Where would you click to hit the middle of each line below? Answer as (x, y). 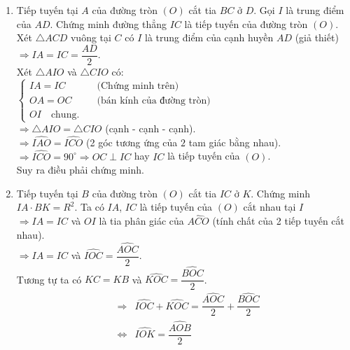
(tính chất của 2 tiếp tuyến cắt (278, 221)
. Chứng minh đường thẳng (108, 23)
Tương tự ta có (49, 279)
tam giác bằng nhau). (235, 142)
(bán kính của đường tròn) (154, 100)
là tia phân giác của (141, 221)
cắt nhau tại (269, 207)
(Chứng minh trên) (138, 86)
